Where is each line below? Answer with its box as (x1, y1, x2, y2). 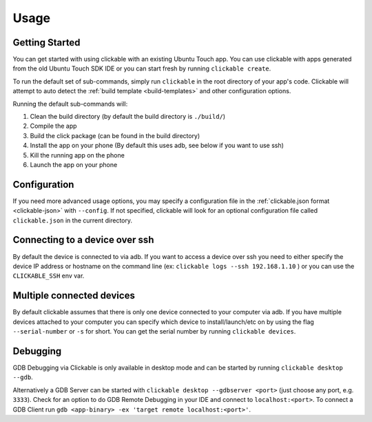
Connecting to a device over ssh (12, 234, 154, 246)
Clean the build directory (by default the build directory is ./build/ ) (30, 113, 226, 121)
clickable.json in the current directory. (12, 216, 133, 224)
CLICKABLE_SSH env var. (12, 271, 85, 280)
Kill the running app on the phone (30, 151, 125, 159)
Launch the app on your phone (30, 160, 118, 169)
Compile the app (30, 122, 77, 131)
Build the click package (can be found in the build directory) (30, 131, 200, 140)
